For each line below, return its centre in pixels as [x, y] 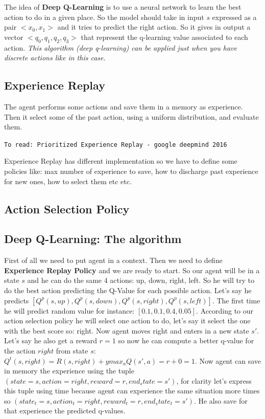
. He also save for [221, 400]
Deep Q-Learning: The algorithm [93, 239]
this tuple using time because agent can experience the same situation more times [132, 391]
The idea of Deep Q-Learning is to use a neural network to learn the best [123, 7]
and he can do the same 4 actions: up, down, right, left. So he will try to [141, 280]
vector [14, 37]
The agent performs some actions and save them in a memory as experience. [124, 106]
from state [72, 350]
